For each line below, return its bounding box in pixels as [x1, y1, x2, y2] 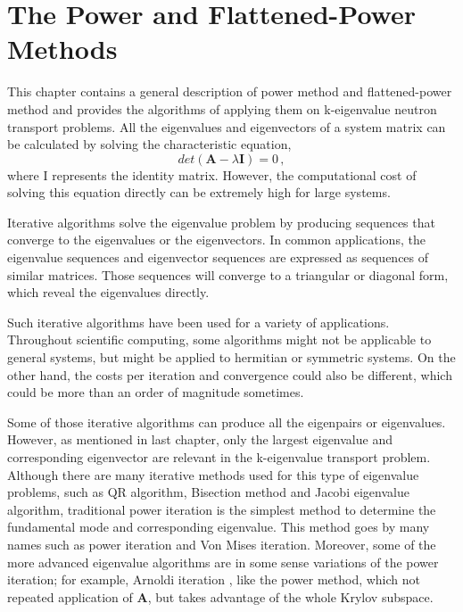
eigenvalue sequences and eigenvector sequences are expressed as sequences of [7, 248, 429, 267]
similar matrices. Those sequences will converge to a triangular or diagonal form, [7, 265, 449, 284]
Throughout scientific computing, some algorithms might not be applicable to [7, 330, 432, 349]
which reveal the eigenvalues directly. [7, 283, 210, 302]
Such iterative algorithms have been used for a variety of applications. [7, 312, 390, 331]
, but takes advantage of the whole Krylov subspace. [147, 587, 434, 606]
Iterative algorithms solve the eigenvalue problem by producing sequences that [7, 212, 435, 231]
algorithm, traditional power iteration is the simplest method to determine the [7, 500, 436, 518]
